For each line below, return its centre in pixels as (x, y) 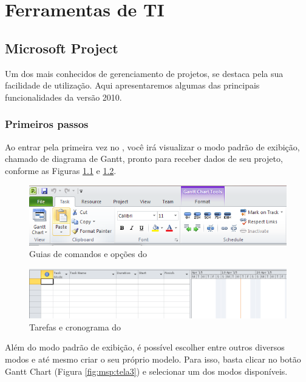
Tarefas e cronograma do (75, 327)
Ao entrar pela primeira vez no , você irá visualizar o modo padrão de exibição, (152, 146)
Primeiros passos (47, 124)
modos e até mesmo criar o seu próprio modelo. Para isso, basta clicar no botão (153, 359)
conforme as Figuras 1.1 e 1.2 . (61, 170)
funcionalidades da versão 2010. (63, 97)
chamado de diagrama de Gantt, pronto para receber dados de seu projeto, (144, 159)
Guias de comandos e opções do (88, 254)
